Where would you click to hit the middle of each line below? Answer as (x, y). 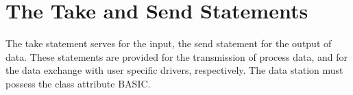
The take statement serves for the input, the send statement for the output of (169, 43)
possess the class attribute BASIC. (78, 83)
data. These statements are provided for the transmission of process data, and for (176, 56)
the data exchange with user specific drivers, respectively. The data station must (174, 70)
